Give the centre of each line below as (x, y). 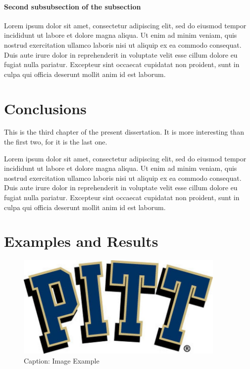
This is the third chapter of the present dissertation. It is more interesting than (124, 132)
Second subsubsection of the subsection (73, 6)
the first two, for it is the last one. (56, 142)
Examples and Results (81, 241)
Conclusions (45, 108)
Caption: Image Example (62, 360)
